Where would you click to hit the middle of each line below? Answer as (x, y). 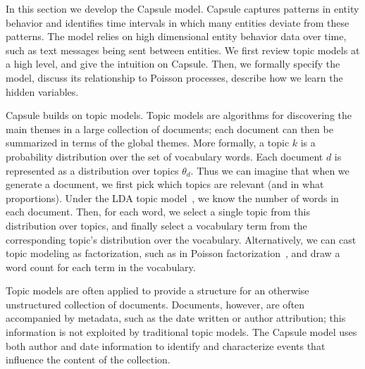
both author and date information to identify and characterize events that (166, 345)
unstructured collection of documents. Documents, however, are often (155, 304)
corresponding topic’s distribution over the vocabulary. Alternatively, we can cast (181, 239)
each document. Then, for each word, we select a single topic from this (158, 212)
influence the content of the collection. (88, 359)
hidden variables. (42, 91)
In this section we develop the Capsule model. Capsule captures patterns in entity (182, 8)
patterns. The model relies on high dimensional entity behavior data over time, (176, 36)
